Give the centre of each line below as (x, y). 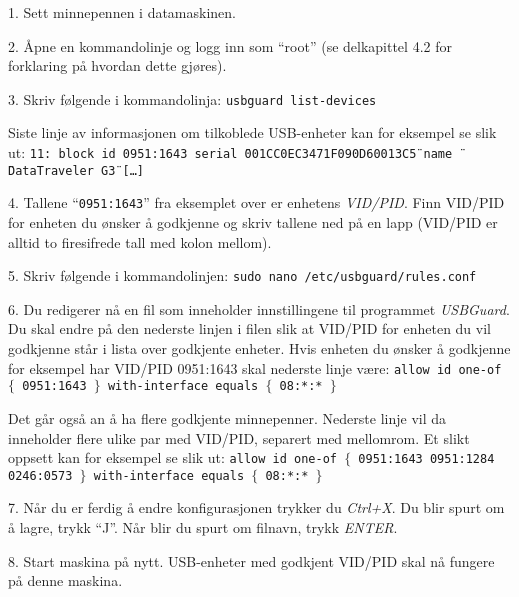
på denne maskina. (65, 580)
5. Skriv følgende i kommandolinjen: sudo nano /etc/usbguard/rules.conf (242, 275)
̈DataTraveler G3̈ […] (76, 170)
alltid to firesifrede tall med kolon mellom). (140, 241)
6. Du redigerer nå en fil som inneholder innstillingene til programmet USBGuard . (259, 308)
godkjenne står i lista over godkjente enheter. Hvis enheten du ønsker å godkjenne (259, 348)
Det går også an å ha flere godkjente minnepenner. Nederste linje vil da (227, 417)
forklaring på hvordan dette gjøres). (117, 65)
